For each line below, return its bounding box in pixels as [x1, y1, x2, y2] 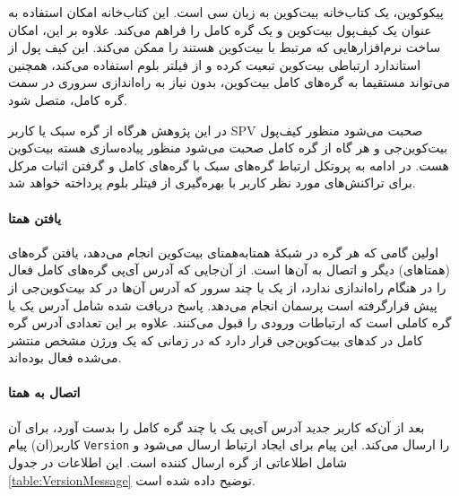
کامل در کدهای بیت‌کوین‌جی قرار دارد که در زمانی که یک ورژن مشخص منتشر [8, 330, 423, 349]
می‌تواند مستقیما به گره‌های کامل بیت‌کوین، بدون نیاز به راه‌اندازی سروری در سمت [8, 73, 450, 91]
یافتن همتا [8, 208, 62, 227]
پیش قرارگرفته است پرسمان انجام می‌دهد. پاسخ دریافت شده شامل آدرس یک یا [8, 295, 437, 314]
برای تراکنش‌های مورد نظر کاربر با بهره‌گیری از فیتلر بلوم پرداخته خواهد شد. [8, 173, 416, 192]
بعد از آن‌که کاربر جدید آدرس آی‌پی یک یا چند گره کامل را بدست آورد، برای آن [8, 417, 425, 436]
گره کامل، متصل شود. [8, 90, 127, 109]
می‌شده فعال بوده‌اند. [8, 348, 122, 367]
